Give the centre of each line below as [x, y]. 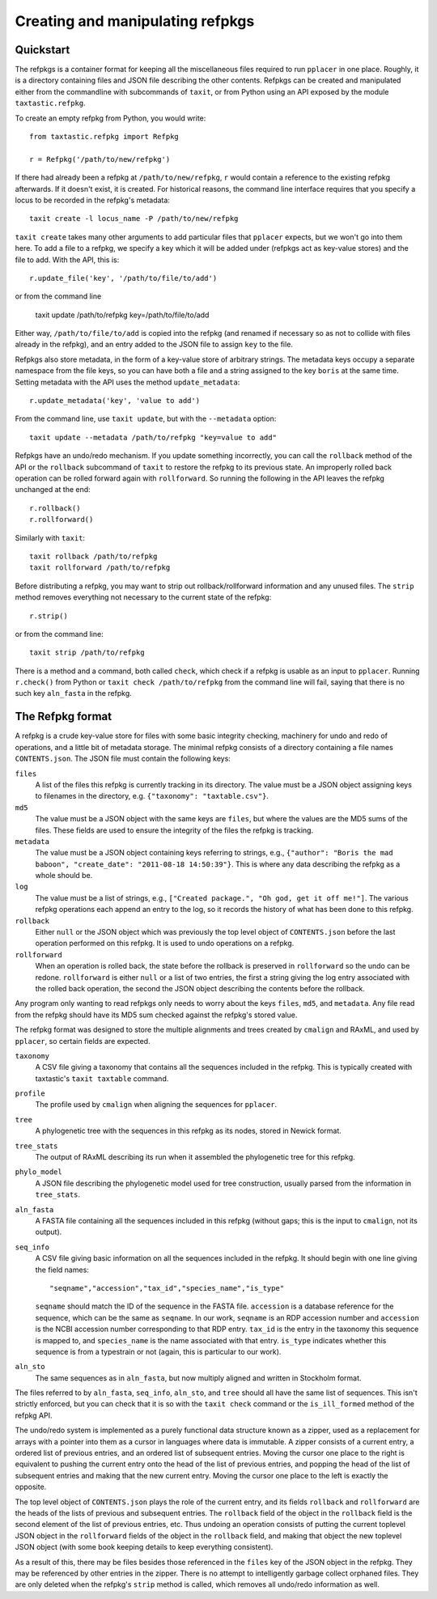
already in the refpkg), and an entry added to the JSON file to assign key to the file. [154, 345]
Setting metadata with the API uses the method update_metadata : [127, 382]
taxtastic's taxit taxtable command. [102, 1078]
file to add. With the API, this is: [67, 260]
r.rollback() [55, 508]
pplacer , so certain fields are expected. [83, 1041]
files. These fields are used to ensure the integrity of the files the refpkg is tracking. [174, 830]
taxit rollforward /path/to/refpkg [100, 568]
